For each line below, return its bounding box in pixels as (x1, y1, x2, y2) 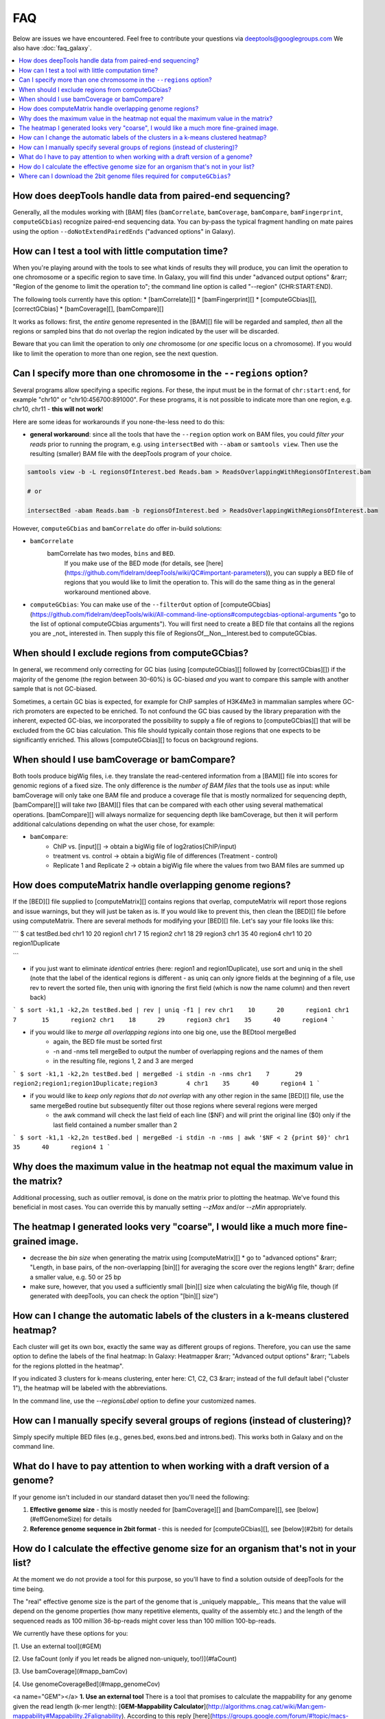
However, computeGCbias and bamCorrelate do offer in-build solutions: (12, 524, 222, 532)
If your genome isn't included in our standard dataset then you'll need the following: (12, 1493, 250, 1501)
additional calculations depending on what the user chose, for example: (12, 820, 215, 828)
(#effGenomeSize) (30, 1515, 82, 1523)
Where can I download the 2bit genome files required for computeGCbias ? (19, 172, 231, 180)
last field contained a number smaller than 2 (53, 1121, 178, 1129)
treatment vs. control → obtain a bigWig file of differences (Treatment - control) (53, 852, 278, 860)
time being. (12, 1585, 45, 1593)
